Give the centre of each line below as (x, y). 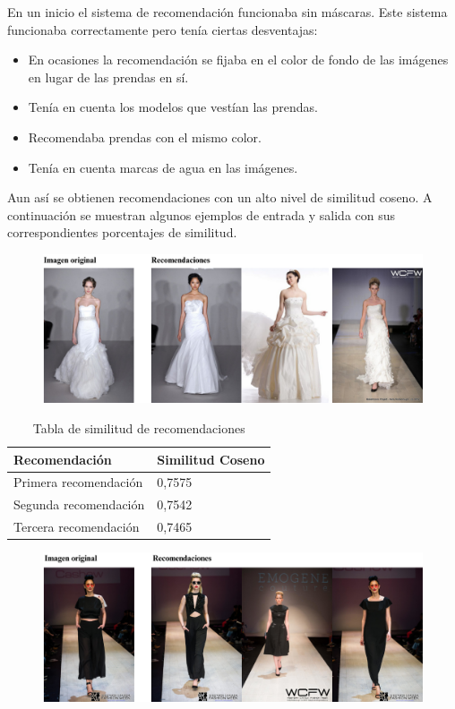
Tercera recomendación (77, 527)
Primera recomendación (78, 482)
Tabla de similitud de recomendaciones (139, 427)
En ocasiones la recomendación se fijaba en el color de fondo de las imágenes (238, 60)
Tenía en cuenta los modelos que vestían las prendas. (173, 107)
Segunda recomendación (79, 504)
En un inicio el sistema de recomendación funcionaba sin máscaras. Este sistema (227, 12)
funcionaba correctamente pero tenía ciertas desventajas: (163, 29)
